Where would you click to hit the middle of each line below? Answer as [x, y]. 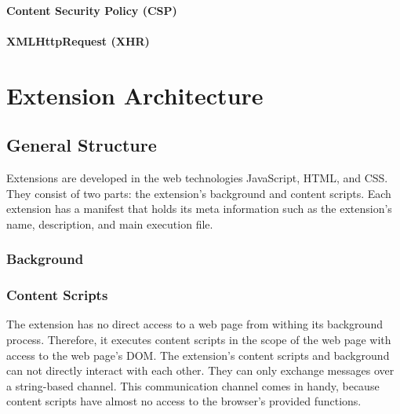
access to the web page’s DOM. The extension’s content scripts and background [198, 355]
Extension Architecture [135, 95]
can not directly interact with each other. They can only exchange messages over [200, 370]
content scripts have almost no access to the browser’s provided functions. [184, 401]
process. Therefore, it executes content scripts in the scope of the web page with [199, 339]
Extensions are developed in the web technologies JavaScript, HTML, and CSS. [197, 177]
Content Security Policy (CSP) [92, 10]
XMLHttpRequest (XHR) [78, 40]
